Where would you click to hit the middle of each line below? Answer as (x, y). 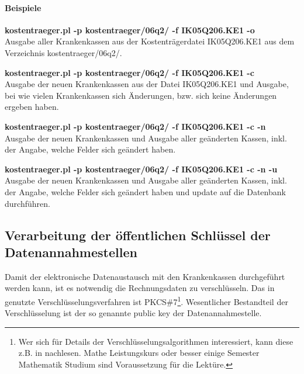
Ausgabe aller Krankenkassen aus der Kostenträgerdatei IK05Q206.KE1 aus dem (150, 41)
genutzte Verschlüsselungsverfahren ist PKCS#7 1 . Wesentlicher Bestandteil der (146, 300)
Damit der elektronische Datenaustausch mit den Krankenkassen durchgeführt (145, 276)
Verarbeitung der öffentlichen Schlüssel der (138, 235)
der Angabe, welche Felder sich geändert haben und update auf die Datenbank (145, 191)
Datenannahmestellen (71, 252)
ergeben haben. (32, 107)
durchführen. (27, 203)
